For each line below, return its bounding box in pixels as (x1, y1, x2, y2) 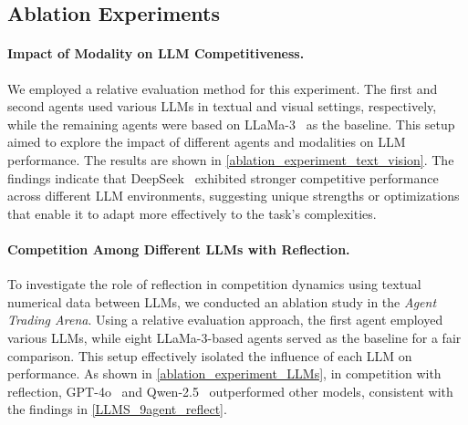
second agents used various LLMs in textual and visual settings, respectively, (7, 97, 437, 116)
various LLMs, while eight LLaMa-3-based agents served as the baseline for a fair (7, 327, 462, 347)
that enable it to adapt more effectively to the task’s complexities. (7, 203, 377, 223)
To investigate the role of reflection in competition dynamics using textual (7, 275, 421, 294)
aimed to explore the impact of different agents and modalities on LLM (7, 132, 406, 151)
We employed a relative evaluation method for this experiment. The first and (7, 78, 438, 98)
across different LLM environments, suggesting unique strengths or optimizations (7, 186, 460, 205)
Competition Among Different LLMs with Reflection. (7, 239, 350, 258)
